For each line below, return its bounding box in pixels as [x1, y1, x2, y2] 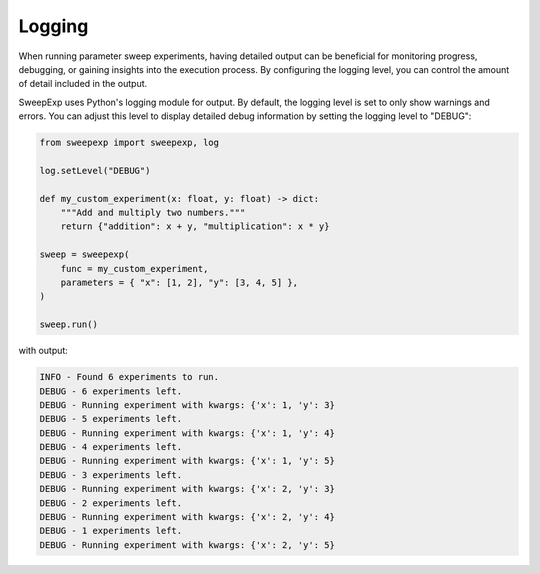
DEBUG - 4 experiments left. [39, 441, 183, 453]
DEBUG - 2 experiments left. [39, 497, 183, 509]
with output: [18, 345, 69, 357]
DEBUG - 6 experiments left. [39, 385, 183, 397]
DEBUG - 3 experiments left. [39, 469, 183, 480]
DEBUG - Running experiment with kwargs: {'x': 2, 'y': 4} [39, 511, 335, 523]
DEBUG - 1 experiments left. [39, 525, 183, 537]
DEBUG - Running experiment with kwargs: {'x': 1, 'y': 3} [39, 399, 335, 410]
